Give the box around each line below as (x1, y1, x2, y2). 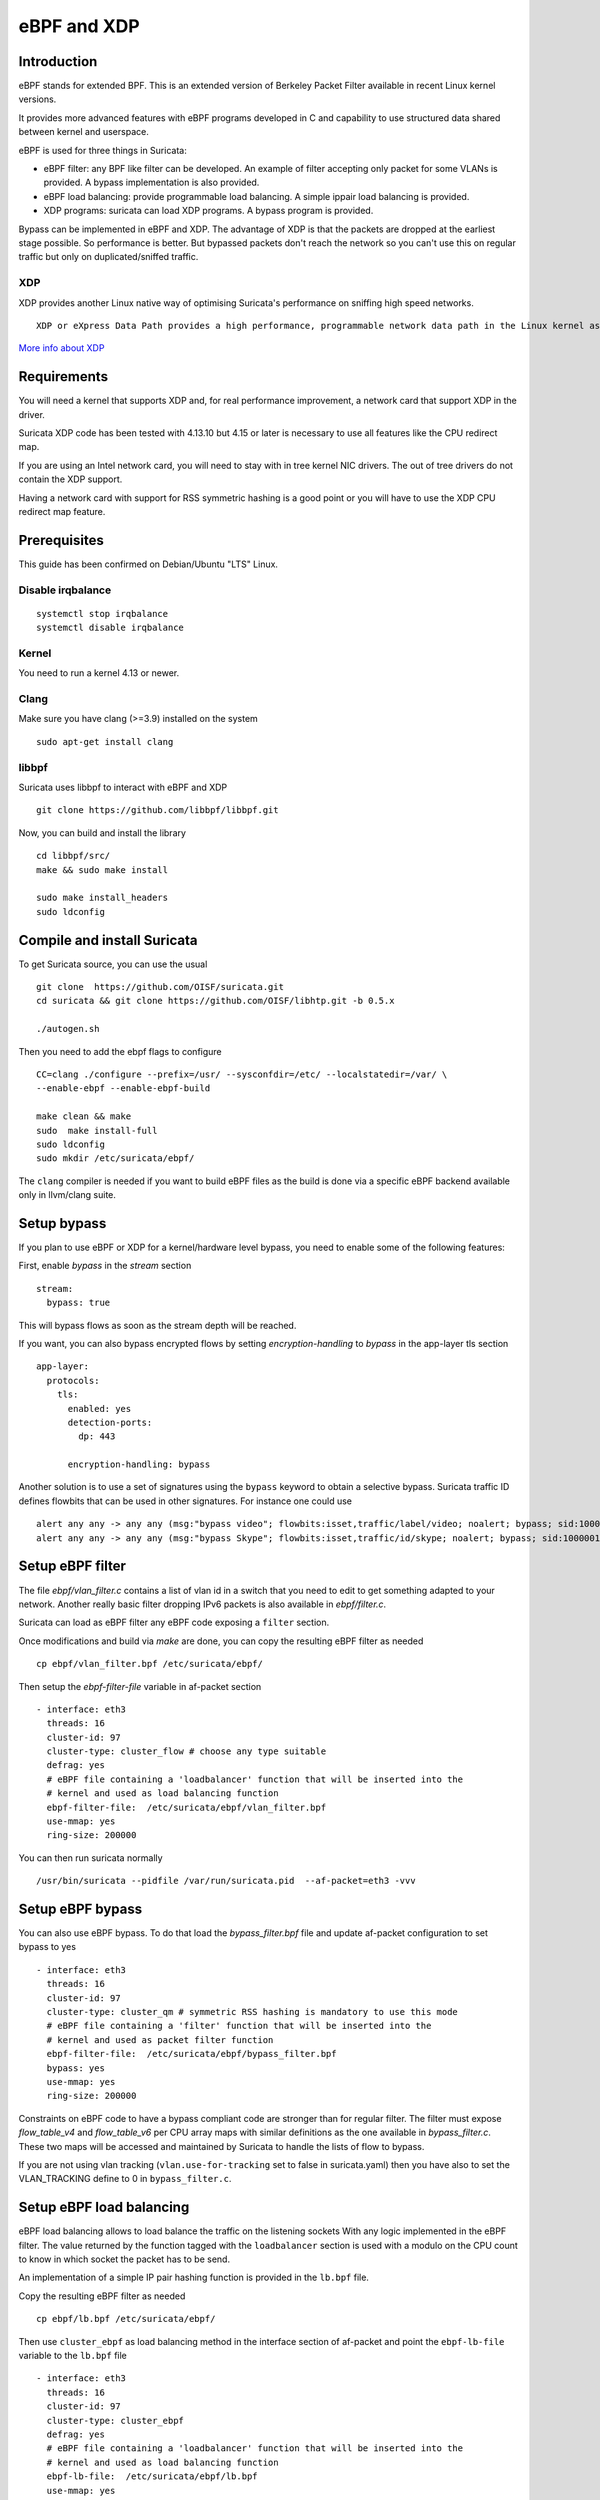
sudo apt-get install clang (36, 736, 174, 747)
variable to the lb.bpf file (18, 2349, 127, 2361)
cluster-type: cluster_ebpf (46, 2415, 185, 2426)
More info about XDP (18, 342, 105, 354)
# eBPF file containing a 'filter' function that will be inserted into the (46, 2020, 432, 2032)
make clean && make (36, 1111, 132, 1122)
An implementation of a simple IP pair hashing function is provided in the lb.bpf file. (18, 2271, 370, 2284)
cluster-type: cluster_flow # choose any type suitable (46, 1746, 327, 1757)
